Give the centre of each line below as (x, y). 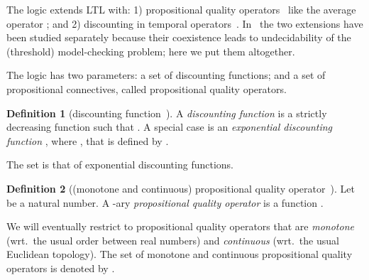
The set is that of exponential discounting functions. (120, 165)
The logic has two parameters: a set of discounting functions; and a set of (166, 75)
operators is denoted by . (61, 268)
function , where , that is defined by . (88, 140)
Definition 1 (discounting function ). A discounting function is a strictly (167, 113)
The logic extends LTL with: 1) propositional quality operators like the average (181, 9)
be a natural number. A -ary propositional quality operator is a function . (165, 202)
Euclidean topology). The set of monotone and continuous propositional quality (180, 254)
